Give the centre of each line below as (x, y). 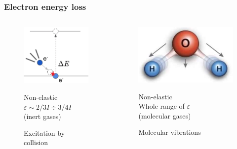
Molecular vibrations (170, 132)
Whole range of (161, 106)
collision (36, 142)
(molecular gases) (165, 115)
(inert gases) (42, 116)
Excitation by (44, 133)
